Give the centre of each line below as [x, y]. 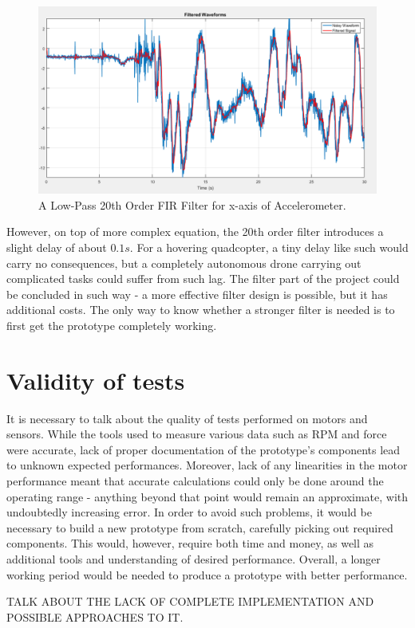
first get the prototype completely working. [112, 325]
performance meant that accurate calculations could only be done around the [195, 481]
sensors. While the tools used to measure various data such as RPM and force [197, 434]
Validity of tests [96, 380]
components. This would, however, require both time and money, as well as [190, 543]
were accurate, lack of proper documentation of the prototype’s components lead [204, 449]
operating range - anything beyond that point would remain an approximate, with [207, 496]
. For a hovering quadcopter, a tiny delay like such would [269, 247]
